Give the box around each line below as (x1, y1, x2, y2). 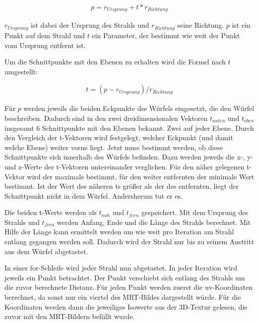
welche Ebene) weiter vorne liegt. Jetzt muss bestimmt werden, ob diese (4, 142, 223, 152)
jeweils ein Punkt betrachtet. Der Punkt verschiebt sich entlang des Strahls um (4, 272, 245, 282)
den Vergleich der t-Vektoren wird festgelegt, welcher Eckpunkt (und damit (4, 132, 233, 143)
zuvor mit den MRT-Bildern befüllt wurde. (4, 311, 135, 322)
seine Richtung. (177, 20, 224, 30)
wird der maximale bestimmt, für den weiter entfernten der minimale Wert (27, 171, 255, 181)
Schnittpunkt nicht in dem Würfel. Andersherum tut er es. (4, 190, 183, 201)
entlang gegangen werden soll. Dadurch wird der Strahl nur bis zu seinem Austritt (4, 236, 254, 247)
